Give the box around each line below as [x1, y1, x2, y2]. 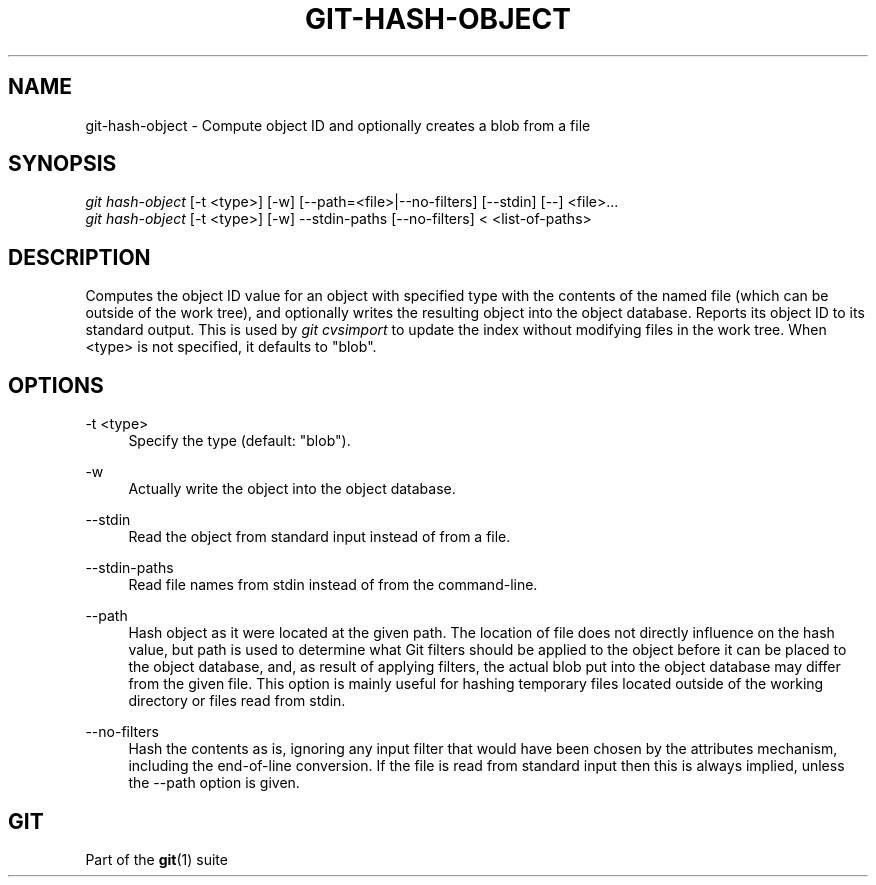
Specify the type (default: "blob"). [128, 432, 351, 450]
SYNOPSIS [8, 151, 117, 177]
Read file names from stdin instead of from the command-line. [128, 576, 538, 594]
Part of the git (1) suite [85, 850, 228, 868]
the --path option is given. [128, 774, 300, 792]
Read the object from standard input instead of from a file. [128, 528, 511, 546]
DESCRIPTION [8, 244, 151, 270]
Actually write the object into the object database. [128, 480, 456, 498]
